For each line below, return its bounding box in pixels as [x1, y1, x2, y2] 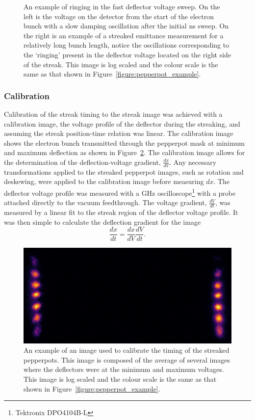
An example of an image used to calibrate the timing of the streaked [24, 345, 229, 355]
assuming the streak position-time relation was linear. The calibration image [4, 128, 233, 138]
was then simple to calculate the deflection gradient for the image [4, 216, 201, 227]
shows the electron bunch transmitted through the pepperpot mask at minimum [4, 137, 245, 148]
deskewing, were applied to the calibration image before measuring [4, 176, 204, 186]
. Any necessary [169, 157, 217, 167]
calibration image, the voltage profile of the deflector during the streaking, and [4, 118, 240, 129]
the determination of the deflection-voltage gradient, [4, 157, 161, 167]
